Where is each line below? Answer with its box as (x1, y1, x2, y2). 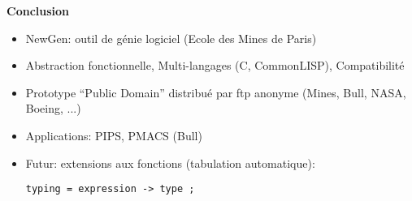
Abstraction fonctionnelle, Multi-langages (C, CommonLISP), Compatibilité (25, 57, 405, 74)
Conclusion (7, 2, 70, 19)
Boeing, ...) (25, 100, 81, 117)
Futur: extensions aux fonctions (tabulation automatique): (25, 154, 315, 171)
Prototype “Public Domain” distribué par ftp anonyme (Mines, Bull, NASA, (25, 83, 406, 100)
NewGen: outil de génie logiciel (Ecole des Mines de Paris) (25, 29, 317, 46)
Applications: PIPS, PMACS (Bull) (25, 126, 202, 143)
